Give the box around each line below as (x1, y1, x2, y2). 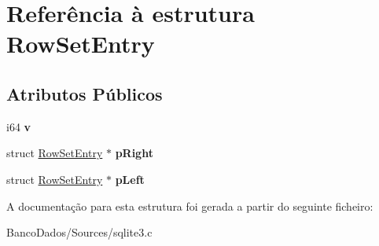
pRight (115, 145, 153, 161)
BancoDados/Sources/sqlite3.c (6, 224, 153, 240)
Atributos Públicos (6, 81, 163, 105)
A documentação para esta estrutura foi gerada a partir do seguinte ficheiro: (6, 197, 373, 214)
